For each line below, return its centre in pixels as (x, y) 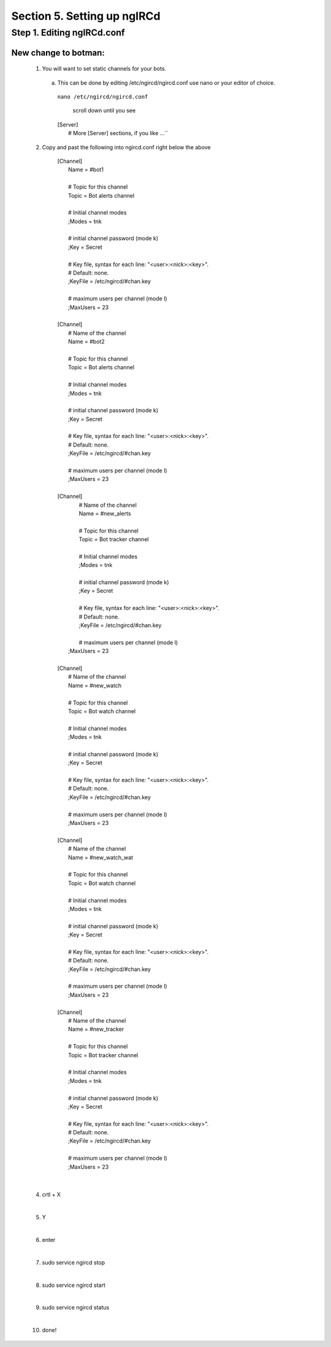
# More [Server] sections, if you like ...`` (118, 133)
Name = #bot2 (86, 342)
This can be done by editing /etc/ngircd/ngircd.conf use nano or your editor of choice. (166, 82)
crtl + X (51, 1195)
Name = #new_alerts (105, 513)
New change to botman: (58, 53)
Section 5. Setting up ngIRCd (86, 16)
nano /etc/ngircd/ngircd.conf (103, 97)
